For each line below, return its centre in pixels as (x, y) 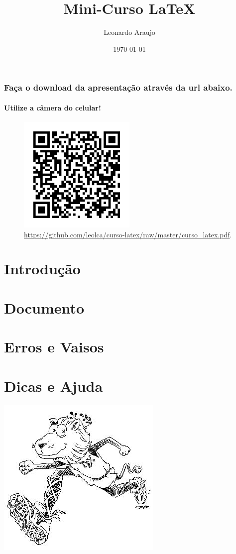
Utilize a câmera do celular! (53, 107)
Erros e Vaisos (54, 347)
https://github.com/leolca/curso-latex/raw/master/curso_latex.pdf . (128, 234)
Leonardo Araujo (129, 32)
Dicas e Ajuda (54, 386)
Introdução (42, 269)
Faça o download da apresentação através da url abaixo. (118, 87)
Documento (44, 307)
